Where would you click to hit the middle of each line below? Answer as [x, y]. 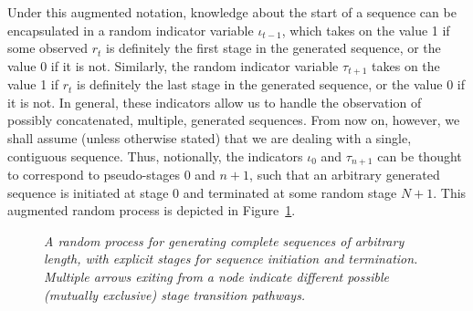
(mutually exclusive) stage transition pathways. [175, 294]
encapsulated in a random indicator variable [131, 30]
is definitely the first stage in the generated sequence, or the [273, 48]
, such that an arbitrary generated [345, 175]
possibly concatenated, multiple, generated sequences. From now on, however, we [234, 120]
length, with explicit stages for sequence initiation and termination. [231, 259]
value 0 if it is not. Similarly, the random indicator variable [173, 65]
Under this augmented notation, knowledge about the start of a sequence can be [232, 12]
